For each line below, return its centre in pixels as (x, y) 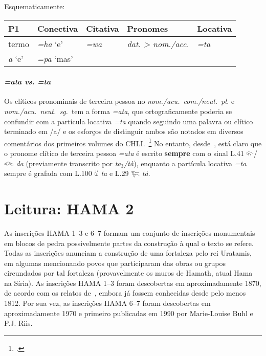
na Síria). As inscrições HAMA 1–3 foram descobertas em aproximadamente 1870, (133, 283)
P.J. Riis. (18, 323)
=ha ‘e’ (50, 43)
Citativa (103, 28)
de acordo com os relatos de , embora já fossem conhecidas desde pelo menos (125, 293)
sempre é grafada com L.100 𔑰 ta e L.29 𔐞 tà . (77, 173)
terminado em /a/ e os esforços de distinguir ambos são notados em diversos (124, 131)
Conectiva (58, 28)
